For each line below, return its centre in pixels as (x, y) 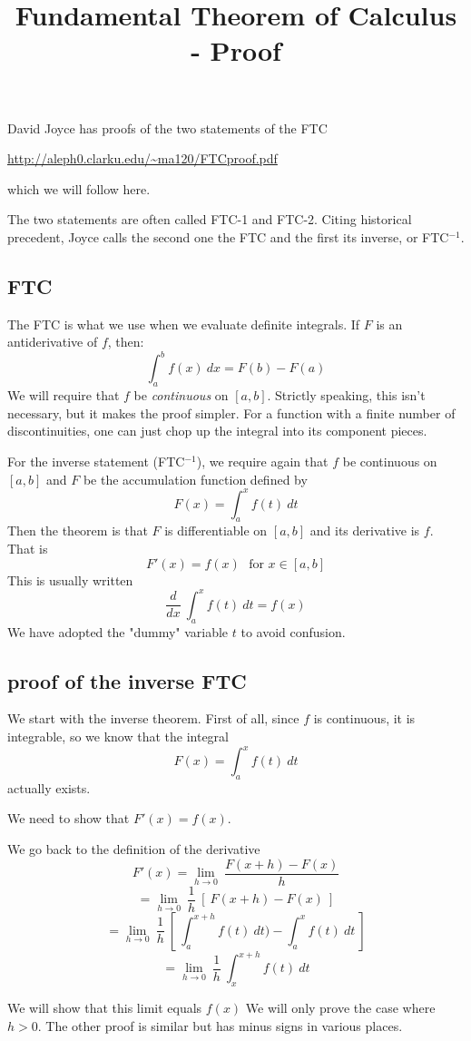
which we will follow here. (79, 188)
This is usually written (70, 579)
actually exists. (49, 787)
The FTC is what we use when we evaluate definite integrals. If (184, 324)
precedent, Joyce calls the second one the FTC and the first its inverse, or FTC (228, 236)
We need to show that (69, 818)
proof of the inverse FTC (127, 680)
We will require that (64, 395)
